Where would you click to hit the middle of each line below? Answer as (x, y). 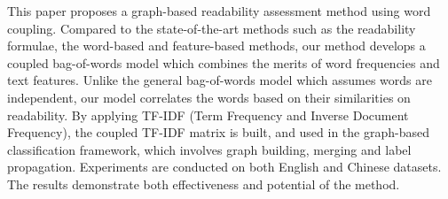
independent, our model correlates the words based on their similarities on (209, 97)
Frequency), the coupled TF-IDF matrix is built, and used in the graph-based (218, 132)
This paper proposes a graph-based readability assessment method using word (219, 11)
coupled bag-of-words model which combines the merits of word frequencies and (224, 62)
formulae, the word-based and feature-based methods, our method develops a (216, 46)
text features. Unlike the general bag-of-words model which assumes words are (220, 80)
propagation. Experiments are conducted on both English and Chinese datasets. (224, 167)
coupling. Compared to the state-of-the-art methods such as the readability (212, 28)
